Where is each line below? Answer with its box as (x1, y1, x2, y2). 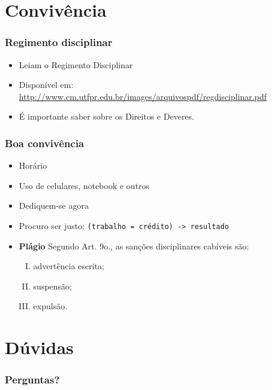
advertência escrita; (33, 260, 104, 272)
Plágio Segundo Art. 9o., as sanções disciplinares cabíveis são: (19, 239, 249, 252)
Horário (19, 159, 47, 172)
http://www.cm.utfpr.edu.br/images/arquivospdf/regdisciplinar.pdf (19, 90, 267, 102)
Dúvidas (5, 335, 74, 359)
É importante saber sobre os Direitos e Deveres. (19, 110, 195, 123)
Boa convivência (5, 135, 84, 150)
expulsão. (33, 300, 68, 312)
